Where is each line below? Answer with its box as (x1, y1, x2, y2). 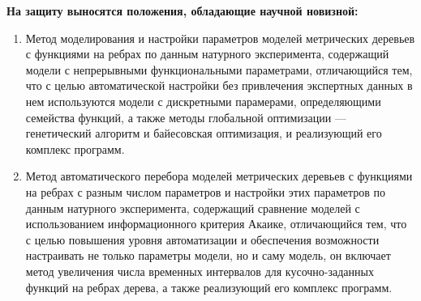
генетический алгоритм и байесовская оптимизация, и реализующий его (25, 125, 382, 142)
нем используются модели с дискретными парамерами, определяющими (25, 92, 381, 109)
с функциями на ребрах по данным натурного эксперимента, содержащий (25, 45, 389, 62)
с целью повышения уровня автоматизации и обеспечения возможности (25, 231, 380, 248)
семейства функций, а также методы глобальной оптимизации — (25, 108, 346, 125)
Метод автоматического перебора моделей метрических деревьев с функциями (25, 167, 413, 184)
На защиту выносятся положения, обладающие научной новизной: (6, 2, 359, 19)
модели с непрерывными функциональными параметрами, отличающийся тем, (25, 61, 413, 78)
